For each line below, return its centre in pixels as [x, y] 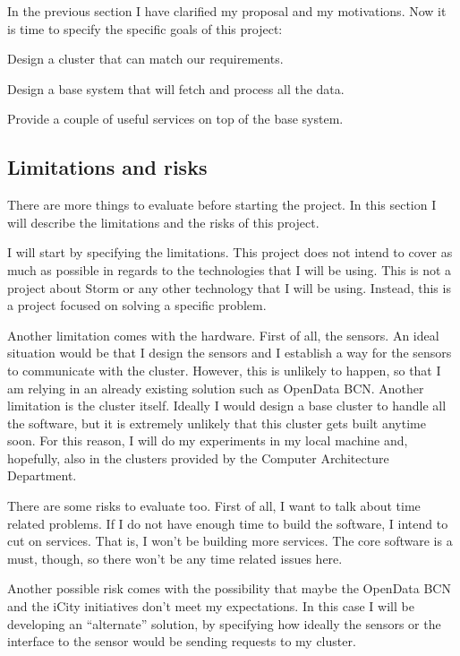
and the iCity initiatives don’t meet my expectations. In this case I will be [211, 606]
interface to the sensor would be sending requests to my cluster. [182, 641]
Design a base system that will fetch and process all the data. [176, 88]
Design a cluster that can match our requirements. [145, 59]
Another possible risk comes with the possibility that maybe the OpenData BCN [229, 588]
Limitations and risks [107, 167]
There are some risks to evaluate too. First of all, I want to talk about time [214, 506]
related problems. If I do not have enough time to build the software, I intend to [228, 523]
